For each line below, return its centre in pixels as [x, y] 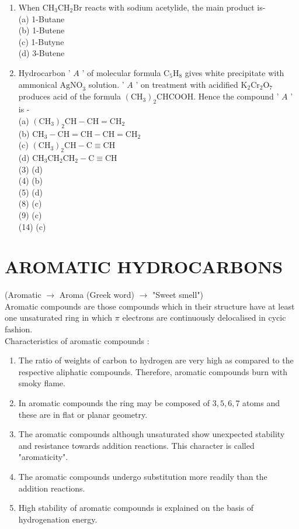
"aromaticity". [43, 457]
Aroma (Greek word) [97, 295]
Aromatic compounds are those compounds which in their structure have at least [150, 306]
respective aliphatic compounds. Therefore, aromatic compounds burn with [153, 371]
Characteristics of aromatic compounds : [77, 340]
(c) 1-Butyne [41, 41]
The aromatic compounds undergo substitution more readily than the [143, 476]
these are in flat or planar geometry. [83, 414]
